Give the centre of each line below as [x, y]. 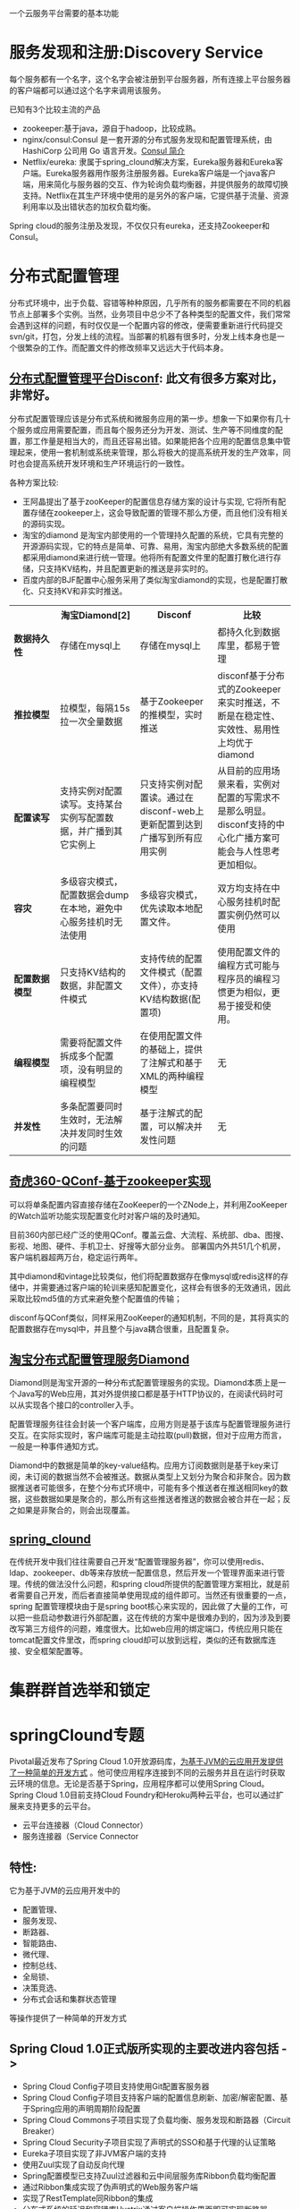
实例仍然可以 [254, 915]
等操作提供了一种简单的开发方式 [68, 2018]
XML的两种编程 [172, 1076]
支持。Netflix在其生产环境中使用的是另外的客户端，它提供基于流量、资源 [155, 195]
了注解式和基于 [171, 1062]
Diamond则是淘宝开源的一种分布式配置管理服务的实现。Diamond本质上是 [144, 1383]
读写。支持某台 [91, 804]
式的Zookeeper [249, 689]
